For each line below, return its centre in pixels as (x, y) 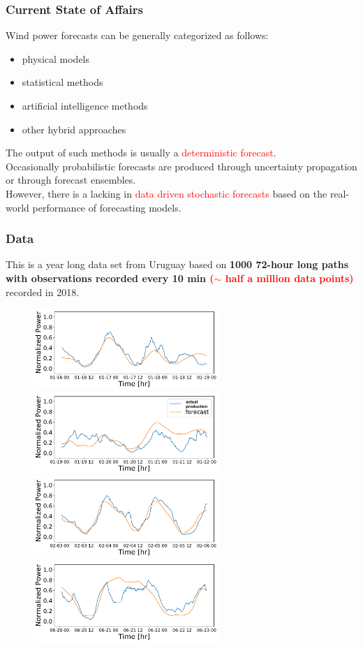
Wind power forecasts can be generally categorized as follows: (137, 35)
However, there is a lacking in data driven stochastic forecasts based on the (166, 193)
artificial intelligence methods (85, 105)
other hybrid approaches (74, 129)
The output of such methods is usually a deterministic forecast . (141, 153)
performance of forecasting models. (107, 207)
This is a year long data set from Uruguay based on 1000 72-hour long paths (177, 264)
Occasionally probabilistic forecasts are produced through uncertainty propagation (181, 166)
